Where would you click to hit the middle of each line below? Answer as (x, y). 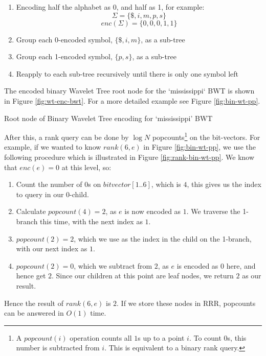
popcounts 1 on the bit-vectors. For (206, 136)
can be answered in (34, 313)
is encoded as (197, 265)
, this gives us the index (224, 184)
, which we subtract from (113, 265)
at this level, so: (86, 167)
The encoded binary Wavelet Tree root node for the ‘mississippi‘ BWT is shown (129, 91)
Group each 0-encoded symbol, (64, 39)
